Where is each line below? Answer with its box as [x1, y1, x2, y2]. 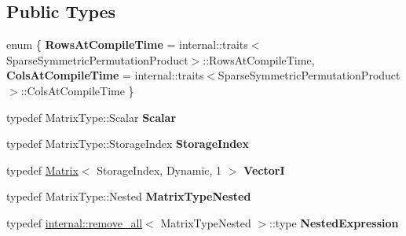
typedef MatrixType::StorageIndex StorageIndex [6, 135, 249, 152]
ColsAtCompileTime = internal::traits [6, 67, 204, 83]
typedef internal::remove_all [6, 214, 143, 230]
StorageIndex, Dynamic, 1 [97, 161, 222, 178]
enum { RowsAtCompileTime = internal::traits [6, 36, 248, 53]
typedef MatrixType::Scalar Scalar [6, 109, 177, 125]
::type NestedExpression [269, 214, 399, 230]
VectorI [243, 161, 285, 178]
